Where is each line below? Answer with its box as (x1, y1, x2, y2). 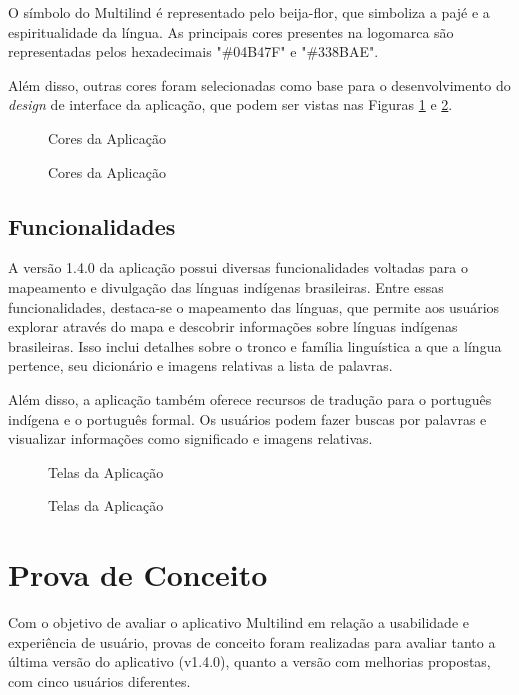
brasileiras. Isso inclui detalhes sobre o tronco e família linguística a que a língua (8, 335, 502, 356)
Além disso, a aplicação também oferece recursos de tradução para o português (8, 388, 492, 409)
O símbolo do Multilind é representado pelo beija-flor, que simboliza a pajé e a (8, 2, 490, 22)
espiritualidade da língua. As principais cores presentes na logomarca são (8, 21, 454, 42)
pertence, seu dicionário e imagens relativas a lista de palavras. (8, 355, 393, 376)
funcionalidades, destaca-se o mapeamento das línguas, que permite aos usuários (8, 296, 500, 317)
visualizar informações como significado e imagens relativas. (8, 428, 373, 449)
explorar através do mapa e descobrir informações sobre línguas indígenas (8, 316, 458, 337)
